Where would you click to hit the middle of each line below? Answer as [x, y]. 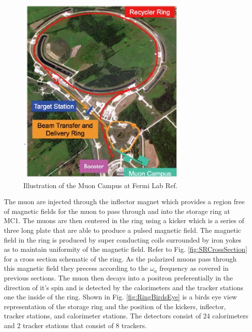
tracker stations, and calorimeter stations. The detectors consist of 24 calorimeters [126, 316]
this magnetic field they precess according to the [76, 268]
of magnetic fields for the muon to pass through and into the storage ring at [117, 211]
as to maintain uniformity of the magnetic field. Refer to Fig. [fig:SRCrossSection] [126, 249]
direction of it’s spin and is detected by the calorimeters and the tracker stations [124, 287]
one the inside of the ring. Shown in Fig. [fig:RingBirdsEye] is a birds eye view [120, 297]
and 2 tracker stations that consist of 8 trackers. [76, 325]
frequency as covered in [194, 268]
